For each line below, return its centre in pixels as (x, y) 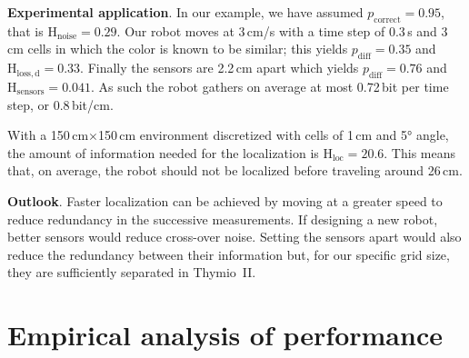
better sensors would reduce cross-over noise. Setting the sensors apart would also (234, 237)
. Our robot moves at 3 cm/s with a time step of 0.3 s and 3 (282, 30)
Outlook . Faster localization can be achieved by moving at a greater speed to (225, 200)
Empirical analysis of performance (225, 335)
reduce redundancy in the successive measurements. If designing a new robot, (223, 219)
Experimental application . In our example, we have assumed (185, 12)
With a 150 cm (48, 135)
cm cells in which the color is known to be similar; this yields (178, 49)
